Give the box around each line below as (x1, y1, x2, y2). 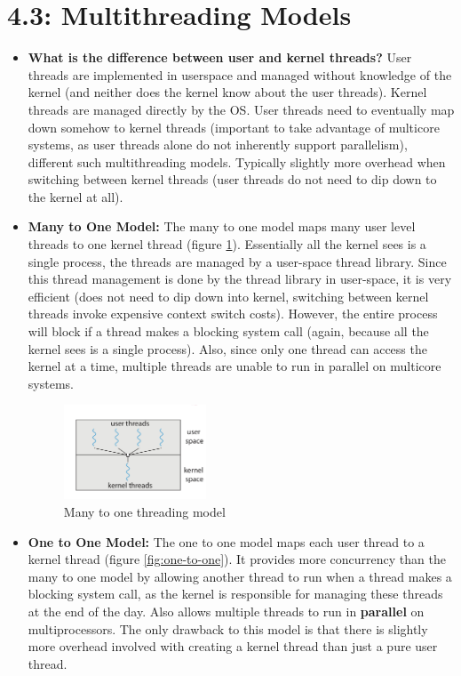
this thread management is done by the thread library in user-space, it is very (28, 270, 452, 288)
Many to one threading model (63, 503, 226, 521)
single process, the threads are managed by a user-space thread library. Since (28, 252, 447, 270)
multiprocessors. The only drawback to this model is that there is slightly (28, 619, 428, 638)
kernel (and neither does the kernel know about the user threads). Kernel (28, 83, 427, 101)
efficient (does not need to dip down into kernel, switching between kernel (28, 286, 429, 305)
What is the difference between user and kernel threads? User (28, 48, 412, 67)
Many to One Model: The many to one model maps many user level (28, 217, 416, 236)
